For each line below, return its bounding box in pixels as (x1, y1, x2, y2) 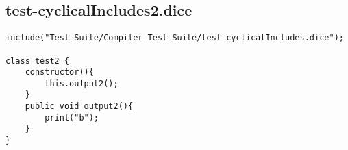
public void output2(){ (25, 101, 134, 112)
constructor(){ (25, 67, 94, 77)
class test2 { (5, 55, 70, 66)
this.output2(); (45, 78, 119, 88)
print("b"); (45, 112, 99, 123)
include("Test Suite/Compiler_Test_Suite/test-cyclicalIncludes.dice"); (5, 33, 344, 43)
